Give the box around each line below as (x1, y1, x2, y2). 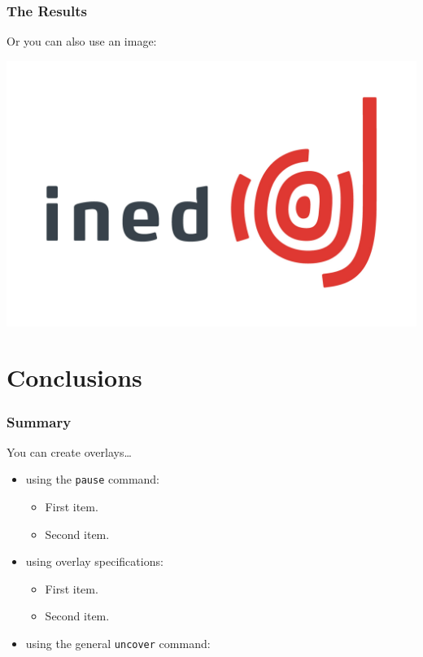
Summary (7, 411, 72, 431)
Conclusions (7, 361, 142, 394)
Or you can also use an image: (7, 33, 157, 50)
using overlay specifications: (25, 553, 164, 570)
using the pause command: (25, 471, 160, 488)
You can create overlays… (7, 443, 132, 460)
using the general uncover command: (25, 635, 211, 652)
